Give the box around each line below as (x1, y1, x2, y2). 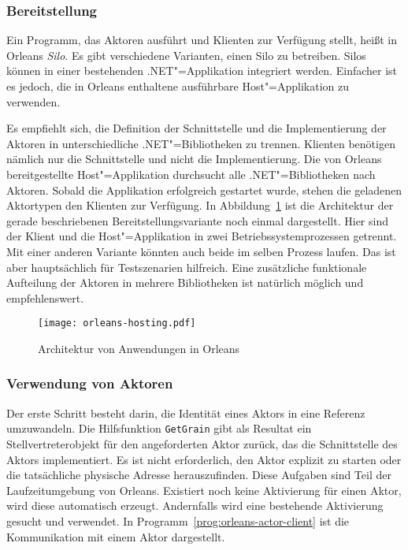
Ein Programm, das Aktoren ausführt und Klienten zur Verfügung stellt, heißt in (6, 32, 397, 48)
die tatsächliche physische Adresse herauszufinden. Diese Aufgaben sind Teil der (6, 466, 391, 483)
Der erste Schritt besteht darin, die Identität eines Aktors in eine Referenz (6, 404, 365, 421)
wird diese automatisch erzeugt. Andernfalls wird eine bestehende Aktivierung (6, 497, 384, 514)
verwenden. (6, 93, 61, 110)
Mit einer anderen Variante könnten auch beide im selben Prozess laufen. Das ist (6, 243, 396, 259)
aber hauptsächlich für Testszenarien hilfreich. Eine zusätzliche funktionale (6, 258, 367, 275)
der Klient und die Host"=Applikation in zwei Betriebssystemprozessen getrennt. (6, 228, 397, 244)
